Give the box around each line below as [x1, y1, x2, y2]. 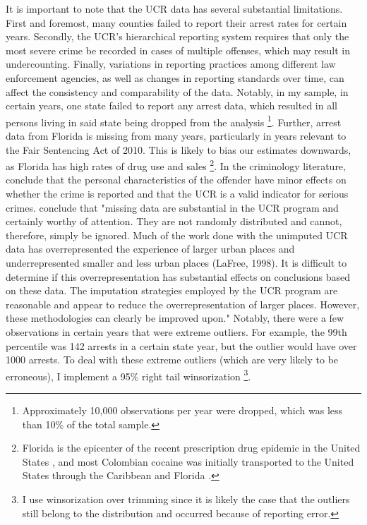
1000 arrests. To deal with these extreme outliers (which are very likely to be [6, 352, 339, 367]
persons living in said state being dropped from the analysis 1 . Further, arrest [6, 112, 342, 129]
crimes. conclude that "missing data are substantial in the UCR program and [6, 200, 339, 215]
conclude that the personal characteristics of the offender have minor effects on [6, 172, 347, 187]
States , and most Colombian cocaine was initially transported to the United [22, 454, 354, 469]
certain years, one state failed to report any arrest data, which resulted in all [6, 98, 337, 113]
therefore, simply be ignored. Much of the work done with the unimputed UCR [6, 227, 348, 242]
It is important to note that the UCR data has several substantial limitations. [6, 1, 343, 16]
